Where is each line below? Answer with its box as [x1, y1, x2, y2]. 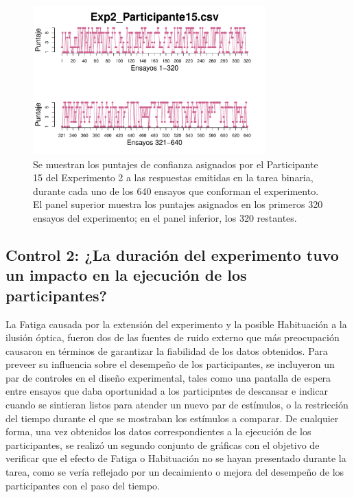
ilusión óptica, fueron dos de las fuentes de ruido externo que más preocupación [5, 330, 340, 345]
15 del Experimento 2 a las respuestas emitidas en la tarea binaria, [33, 170, 314, 185]
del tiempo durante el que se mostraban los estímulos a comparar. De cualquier [5, 411, 339, 425]
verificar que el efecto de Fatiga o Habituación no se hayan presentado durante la [5, 451, 346, 465]
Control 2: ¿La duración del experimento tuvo [5, 244, 339, 265]
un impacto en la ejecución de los [5, 264, 247, 286]
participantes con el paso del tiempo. [5, 478, 160, 492]
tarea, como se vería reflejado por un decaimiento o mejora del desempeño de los [5, 465, 344, 479]
